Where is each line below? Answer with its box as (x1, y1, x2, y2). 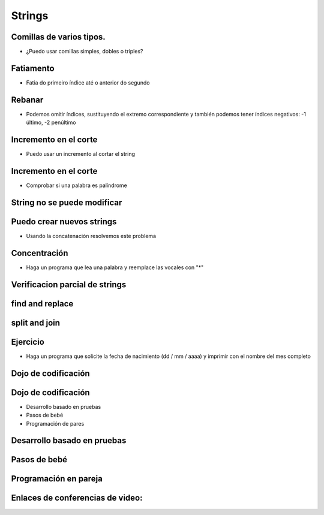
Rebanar (11, 95, 44, 105)
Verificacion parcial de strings (11, 279, 127, 290)
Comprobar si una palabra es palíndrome (26, 182, 127, 189)
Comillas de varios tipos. (11, 32, 106, 42)
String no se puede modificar (11, 197, 122, 207)
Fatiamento (11, 63, 55, 73)
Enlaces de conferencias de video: (11, 493, 143, 503)
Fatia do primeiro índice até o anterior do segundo (26, 79, 150, 86)
